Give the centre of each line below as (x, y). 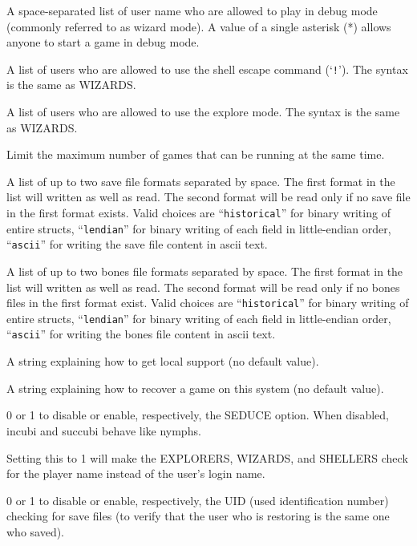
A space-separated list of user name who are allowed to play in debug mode (192, 10)
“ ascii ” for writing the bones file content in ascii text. (141, 334)
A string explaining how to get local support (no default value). (163, 361)
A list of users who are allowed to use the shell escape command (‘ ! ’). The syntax (207, 69)
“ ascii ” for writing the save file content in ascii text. (137, 244)
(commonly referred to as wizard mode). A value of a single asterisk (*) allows (199, 26)
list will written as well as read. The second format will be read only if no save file (208, 197)
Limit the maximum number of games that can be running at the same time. (196, 154)
